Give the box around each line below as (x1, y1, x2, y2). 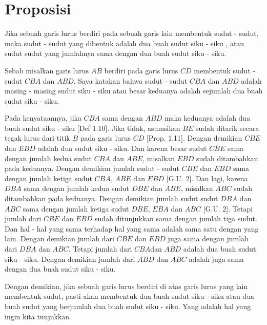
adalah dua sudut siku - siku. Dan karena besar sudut (37, 143, 207, 154)
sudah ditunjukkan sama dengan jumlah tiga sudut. (95, 213, 257, 224)
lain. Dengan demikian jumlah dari (5, 233, 114, 244)
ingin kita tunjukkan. (5, 311, 71, 321)
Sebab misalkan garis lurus (5, 65, 89, 75)
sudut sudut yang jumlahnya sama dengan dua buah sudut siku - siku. (5, 48, 227, 59)
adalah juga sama (189, 253, 244, 264)
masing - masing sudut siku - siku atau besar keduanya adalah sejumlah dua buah (5, 85, 263, 96)
